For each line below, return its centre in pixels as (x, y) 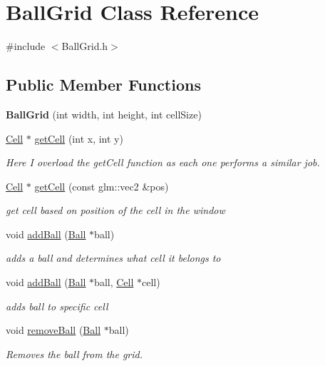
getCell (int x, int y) (79, 138)
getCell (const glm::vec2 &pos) (102, 186)
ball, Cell (114, 282)
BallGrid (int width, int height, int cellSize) (104, 114)
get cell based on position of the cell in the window (115, 210)
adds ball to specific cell (57, 306)
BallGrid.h (85, 46)
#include (26, 46)
